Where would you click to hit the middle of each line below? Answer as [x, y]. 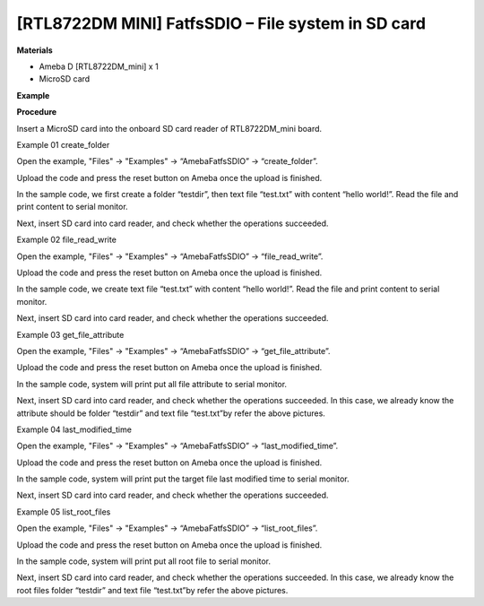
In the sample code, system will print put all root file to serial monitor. [144, 561]
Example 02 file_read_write [66, 240]
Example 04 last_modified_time [74, 429]
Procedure [37, 112]
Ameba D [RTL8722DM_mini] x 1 [99, 66]
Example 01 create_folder [63, 144]
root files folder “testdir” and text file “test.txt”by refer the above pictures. [152, 590]
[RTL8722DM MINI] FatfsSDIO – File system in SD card [221, 23]
